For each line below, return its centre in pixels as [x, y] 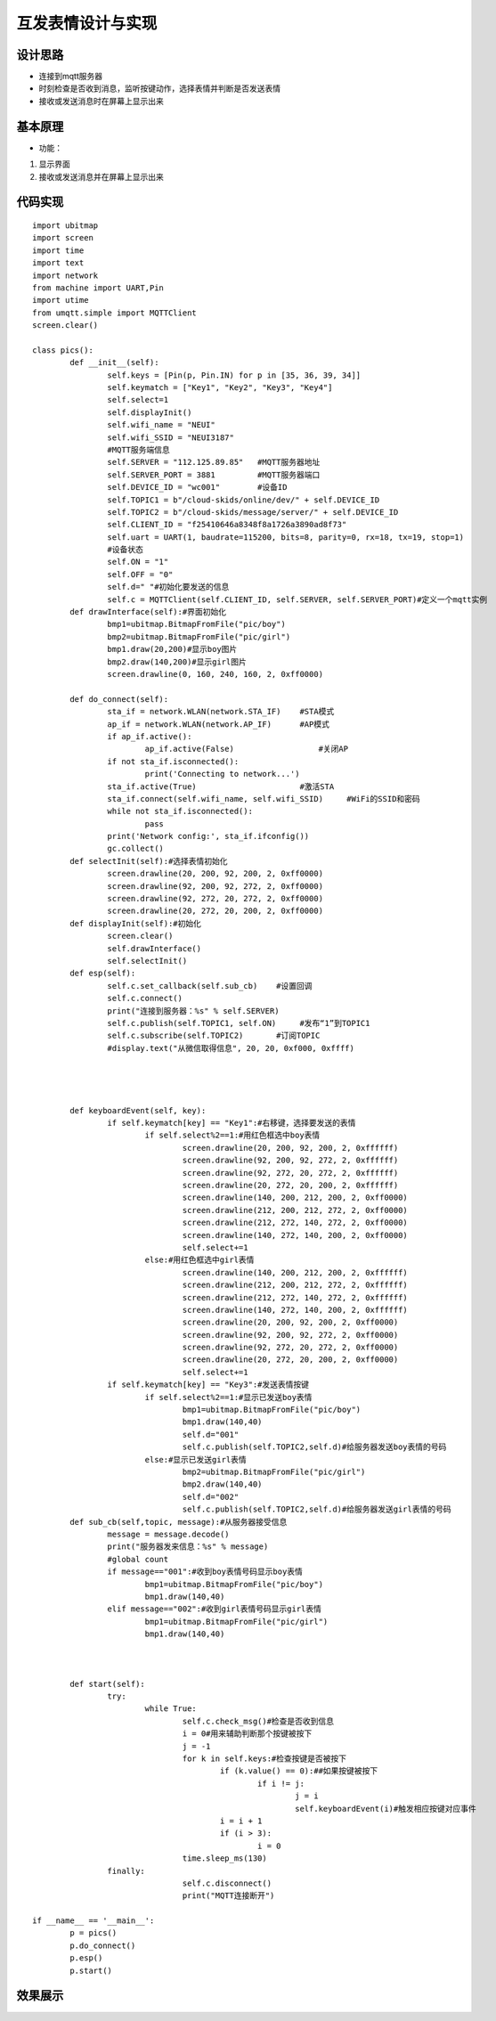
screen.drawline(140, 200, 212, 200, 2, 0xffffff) [295, 1272]
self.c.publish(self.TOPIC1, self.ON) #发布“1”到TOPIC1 [239, 1023]
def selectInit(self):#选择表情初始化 [149, 861]
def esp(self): [103, 974]
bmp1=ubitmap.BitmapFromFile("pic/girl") [236, 1622]
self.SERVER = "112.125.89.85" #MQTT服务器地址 [214, 462]
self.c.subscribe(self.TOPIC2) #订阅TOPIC [214, 1036]
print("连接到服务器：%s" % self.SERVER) [193, 1010]
